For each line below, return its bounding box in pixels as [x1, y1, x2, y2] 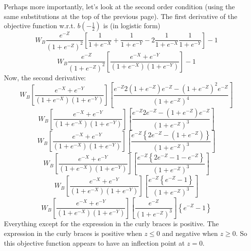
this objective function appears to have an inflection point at [4, 237, 185, 248]
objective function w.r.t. [4, 20, 75, 31]
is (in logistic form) [103, 20, 161, 31]
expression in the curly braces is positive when [4, 228, 142, 238]
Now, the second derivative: [4, 72, 86, 82]
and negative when [162, 228, 218, 238]
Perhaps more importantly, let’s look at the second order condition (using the [4, 1, 235, 11]
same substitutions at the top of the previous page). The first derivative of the [4, 11, 237, 21]
